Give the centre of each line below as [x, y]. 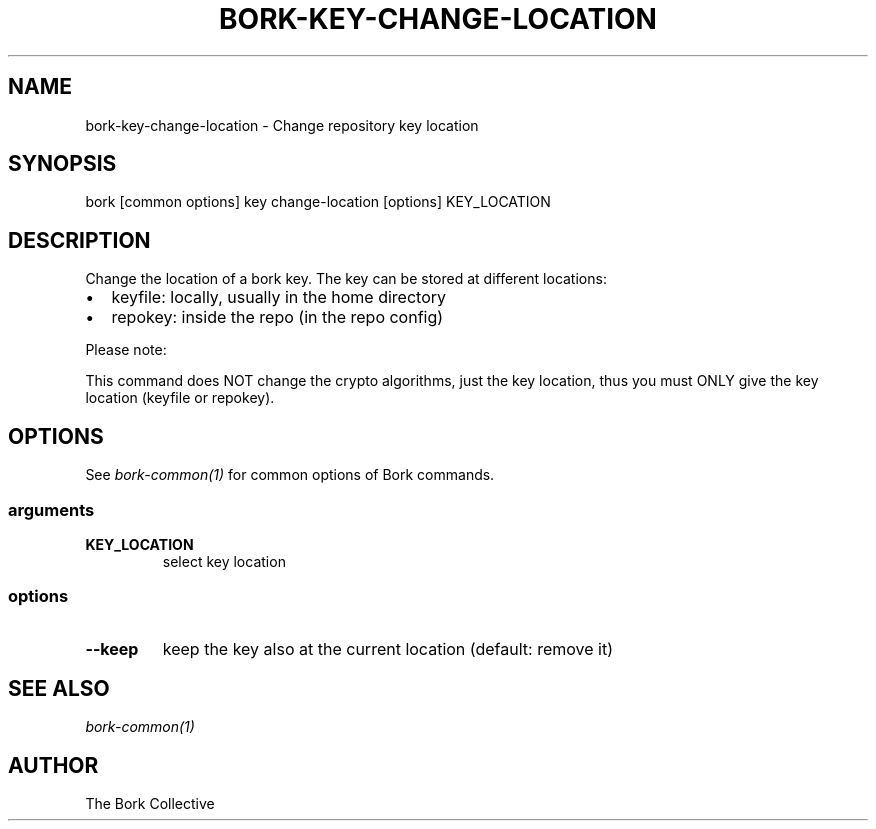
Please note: [126, 350]
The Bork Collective [150, 804]
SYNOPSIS [62, 164]
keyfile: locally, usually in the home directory [279, 297]
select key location [224, 561]
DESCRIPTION [79, 240]
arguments [51, 509]
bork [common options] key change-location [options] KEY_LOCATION [318, 202]
